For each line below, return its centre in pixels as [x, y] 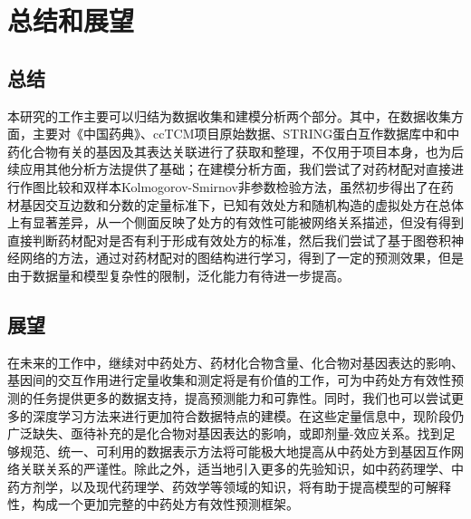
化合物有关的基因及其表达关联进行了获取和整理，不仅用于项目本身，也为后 [241, 151]
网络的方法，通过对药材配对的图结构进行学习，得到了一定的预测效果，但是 [241, 258]
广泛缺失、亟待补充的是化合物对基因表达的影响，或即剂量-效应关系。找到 [225, 433]
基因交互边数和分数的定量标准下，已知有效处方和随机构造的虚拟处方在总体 [241, 204]
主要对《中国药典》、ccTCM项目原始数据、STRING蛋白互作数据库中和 [240, 134]
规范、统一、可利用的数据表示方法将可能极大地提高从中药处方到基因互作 [235, 451]
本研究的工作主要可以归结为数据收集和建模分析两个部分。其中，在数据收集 [229, 115]
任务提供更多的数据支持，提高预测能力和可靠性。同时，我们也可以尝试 [241, 397]
